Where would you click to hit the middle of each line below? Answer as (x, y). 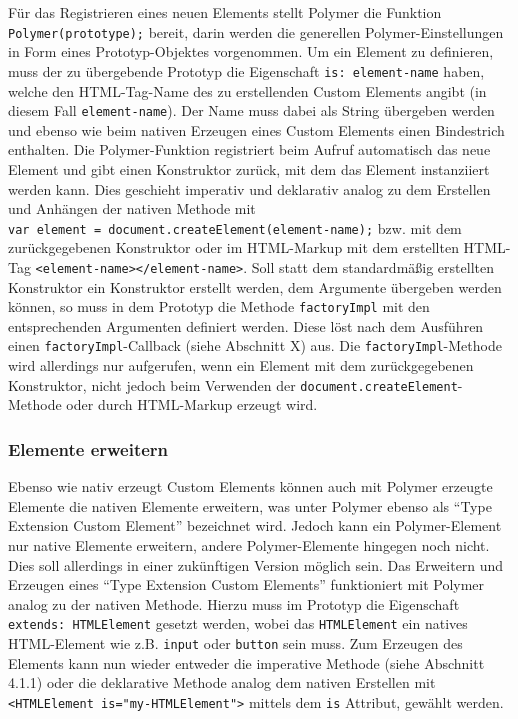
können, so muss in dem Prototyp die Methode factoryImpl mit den (219, 306)
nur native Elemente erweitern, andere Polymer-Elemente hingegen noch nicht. (249, 544)
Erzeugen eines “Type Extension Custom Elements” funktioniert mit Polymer (246, 584)
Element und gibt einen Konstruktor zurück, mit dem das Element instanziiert (249, 168)
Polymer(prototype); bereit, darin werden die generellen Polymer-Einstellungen (256, 31)
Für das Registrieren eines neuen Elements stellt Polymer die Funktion (225, 12)
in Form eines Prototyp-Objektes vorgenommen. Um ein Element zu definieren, (251, 51)
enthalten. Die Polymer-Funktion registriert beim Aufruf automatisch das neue (249, 149)
